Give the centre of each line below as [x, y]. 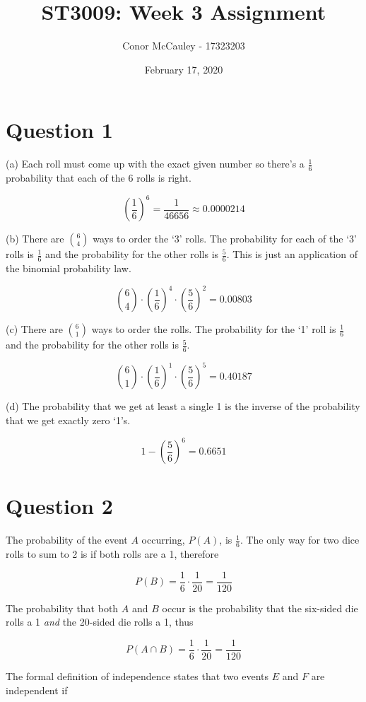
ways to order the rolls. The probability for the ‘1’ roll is [214, 329]
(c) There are [34, 329]
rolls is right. [164, 178]
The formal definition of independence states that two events [137, 675]
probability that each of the [65, 178]
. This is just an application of [292, 254]
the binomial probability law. [69, 268]
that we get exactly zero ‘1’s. [68, 420]
